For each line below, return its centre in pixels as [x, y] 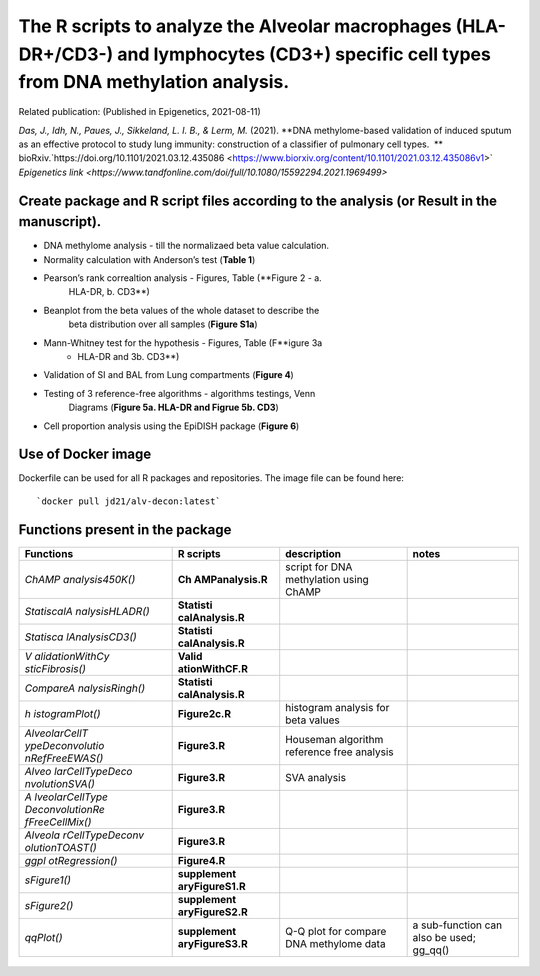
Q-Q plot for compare [336, 931]
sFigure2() [49, 905]
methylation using [327, 579]
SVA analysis [316, 777]
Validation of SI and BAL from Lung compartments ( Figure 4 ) [168, 375]
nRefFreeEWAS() [64, 758]
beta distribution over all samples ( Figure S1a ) [163, 324]
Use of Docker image [85, 454]
